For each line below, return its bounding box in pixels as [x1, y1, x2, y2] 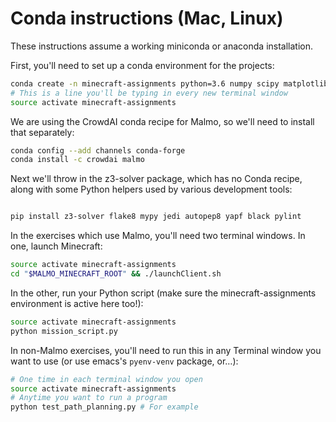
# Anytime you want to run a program [10, 393, 168, 403]
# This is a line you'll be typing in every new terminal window [10, 88, 288, 98]
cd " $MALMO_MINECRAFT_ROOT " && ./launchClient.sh [10, 269, 222, 279]
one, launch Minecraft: [10, 240, 103, 252]
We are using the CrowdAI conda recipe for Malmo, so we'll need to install [10, 115, 315, 127]
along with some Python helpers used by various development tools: [10, 183, 293, 196]
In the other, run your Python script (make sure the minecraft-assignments [10, 287, 317, 299]
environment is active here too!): [10, 297, 144, 309]
